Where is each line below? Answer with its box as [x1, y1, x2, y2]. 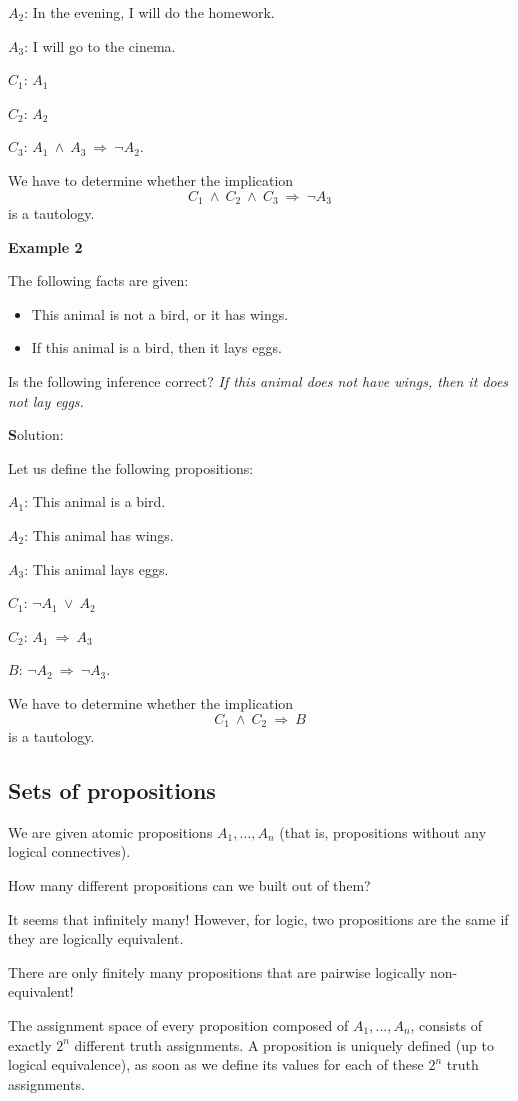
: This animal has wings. [24, 524, 174, 545]
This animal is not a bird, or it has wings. [31, 303, 289, 324]
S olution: [8, 424, 64, 445]
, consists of [410, 1014, 482, 1035]
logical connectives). [8, 841, 131, 862]
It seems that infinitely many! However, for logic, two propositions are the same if [8, 908, 509, 929]
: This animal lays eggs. [24, 558, 169, 579]
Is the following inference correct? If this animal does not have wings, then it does [8, 370, 509, 391]
